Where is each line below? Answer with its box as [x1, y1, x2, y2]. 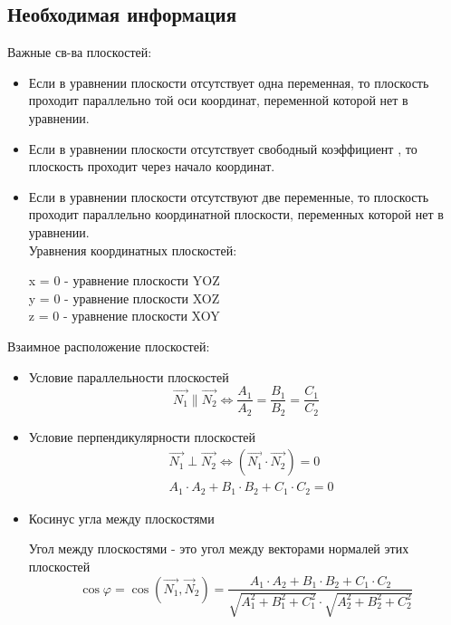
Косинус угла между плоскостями [28, 508, 215, 527]
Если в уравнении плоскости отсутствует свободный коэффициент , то [28, 139, 417, 158]
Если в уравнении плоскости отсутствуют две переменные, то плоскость [28, 187, 429, 206]
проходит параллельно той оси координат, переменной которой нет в [28, 91, 408, 110]
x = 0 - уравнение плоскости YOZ [28, 271, 220, 290]
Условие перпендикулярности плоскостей [28, 427, 255, 446]
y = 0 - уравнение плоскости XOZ [28, 288, 220, 307]
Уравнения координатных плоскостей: [28, 240, 237, 259]
